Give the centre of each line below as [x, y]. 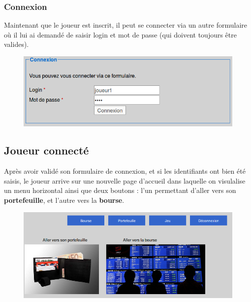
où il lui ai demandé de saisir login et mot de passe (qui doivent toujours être [120, 34]
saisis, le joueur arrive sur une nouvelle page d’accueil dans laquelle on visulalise [125, 180]
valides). [16, 44]
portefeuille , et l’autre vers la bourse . [64, 200]
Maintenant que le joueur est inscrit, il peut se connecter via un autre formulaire [125, 25]
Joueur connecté [47, 150]
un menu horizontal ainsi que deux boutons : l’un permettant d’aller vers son [120, 190]
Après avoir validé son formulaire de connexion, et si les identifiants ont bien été [125, 171]
